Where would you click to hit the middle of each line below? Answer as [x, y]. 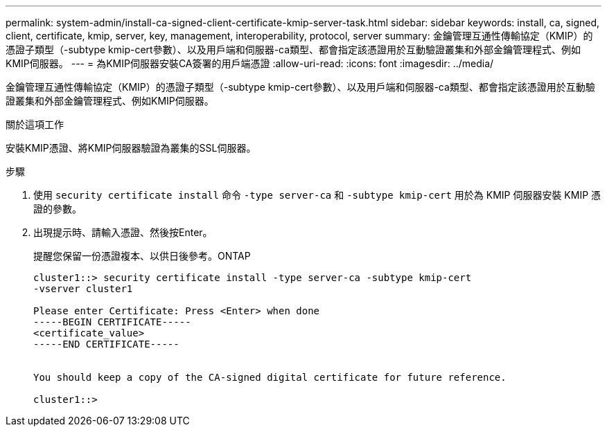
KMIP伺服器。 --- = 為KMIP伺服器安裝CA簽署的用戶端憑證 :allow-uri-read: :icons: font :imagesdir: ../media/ [250, 63]
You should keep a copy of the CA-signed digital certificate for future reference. [270, 377]
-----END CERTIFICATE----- [106, 344]
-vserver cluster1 [83, 289]
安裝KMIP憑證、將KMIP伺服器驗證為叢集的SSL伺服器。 [131, 148]
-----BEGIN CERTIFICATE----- [112, 322]
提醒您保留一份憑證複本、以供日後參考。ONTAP [142, 256]
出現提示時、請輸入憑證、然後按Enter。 [123, 232]
